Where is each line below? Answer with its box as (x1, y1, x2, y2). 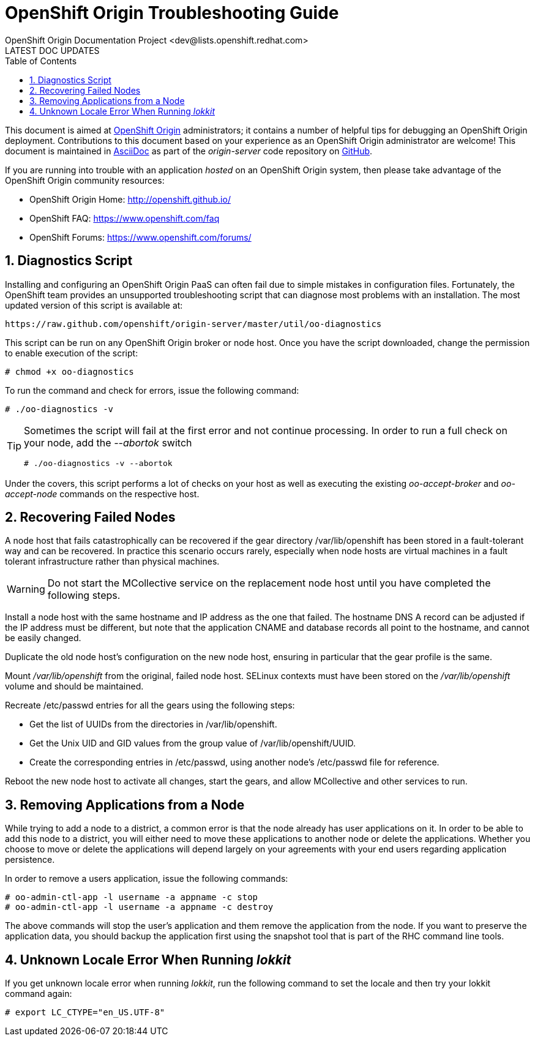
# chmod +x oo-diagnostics (5, 366, 134, 377)
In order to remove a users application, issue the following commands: (5, 873, 288, 884)
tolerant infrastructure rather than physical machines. (5, 556, 220, 567)
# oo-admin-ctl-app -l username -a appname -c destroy (5, 902, 274, 912)
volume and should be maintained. (5, 681, 144, 692)
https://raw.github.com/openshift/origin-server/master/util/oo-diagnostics (5, 318, 382, 329)
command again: (5, 988, 72, 999)
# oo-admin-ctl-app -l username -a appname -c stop (5, 892, 258, 903)
